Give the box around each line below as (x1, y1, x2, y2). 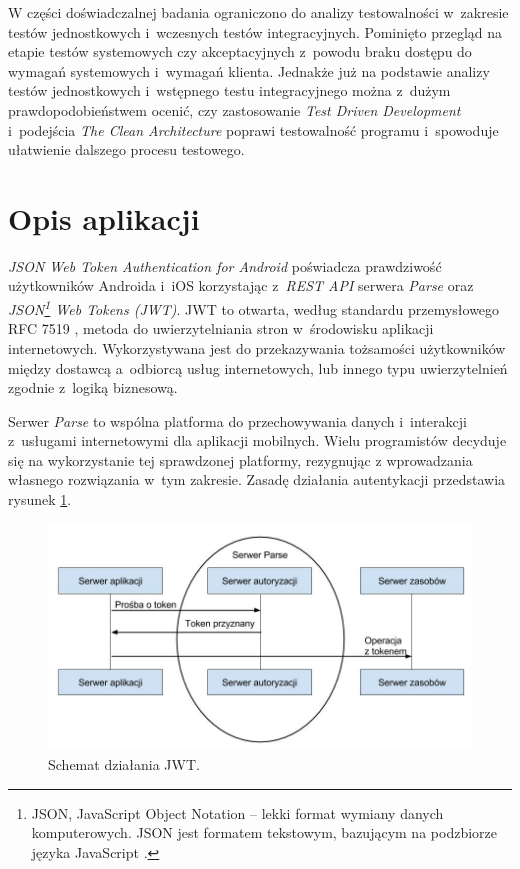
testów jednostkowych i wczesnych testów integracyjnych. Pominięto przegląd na (8, 21, 503, 42)
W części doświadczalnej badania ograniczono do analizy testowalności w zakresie (8, 2, 509, 22)
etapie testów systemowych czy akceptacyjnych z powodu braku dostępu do (8, 41, 472, 62)
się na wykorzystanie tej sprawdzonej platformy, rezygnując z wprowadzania (8, 449, 473, 470)
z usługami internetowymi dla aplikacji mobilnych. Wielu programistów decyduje (8, 430, 507, 451)
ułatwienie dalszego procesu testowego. (8, 139, 245, 160)
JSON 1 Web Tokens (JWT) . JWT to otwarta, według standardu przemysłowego (8, 296, 500, 319)
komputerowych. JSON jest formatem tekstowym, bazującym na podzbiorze (31, 822, 497, 843)
